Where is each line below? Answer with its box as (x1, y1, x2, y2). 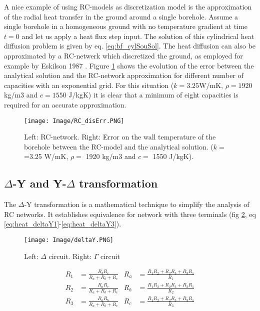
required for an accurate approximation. (4, 99, 126, 109)
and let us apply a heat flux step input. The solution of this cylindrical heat (21, 30, 254, 41)
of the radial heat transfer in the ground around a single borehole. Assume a (4, 11, 238, 21)
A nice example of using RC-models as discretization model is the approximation (4, 1, 252, 11)
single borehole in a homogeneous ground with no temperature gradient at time (4, 21, 247, 31)
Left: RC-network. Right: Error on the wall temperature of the (24, 131, 216, 142)
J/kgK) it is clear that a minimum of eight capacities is (68, 89, 238, 100)
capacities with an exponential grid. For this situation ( (4, 79, 174, 90)
